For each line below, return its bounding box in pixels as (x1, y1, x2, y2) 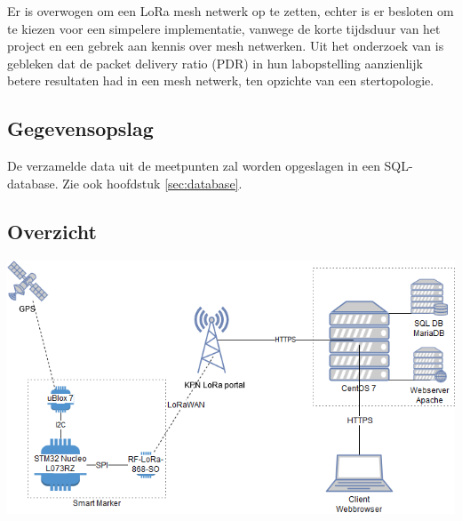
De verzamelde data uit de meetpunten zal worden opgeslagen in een (7, 156, 380, 175)
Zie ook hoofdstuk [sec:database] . (62, 173, 243, 192)
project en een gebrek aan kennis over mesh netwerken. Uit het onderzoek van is (7, 36, 444, 55)
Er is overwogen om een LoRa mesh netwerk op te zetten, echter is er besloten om (7, 2, 454, 20)
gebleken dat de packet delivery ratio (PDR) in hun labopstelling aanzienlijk (7, 53, 423, 72)
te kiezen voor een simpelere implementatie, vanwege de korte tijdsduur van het (7, 19, 441, 37)
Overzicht (7, 217, 97, 244)
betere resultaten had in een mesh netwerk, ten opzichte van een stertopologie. (7, 71, 434, 90)
